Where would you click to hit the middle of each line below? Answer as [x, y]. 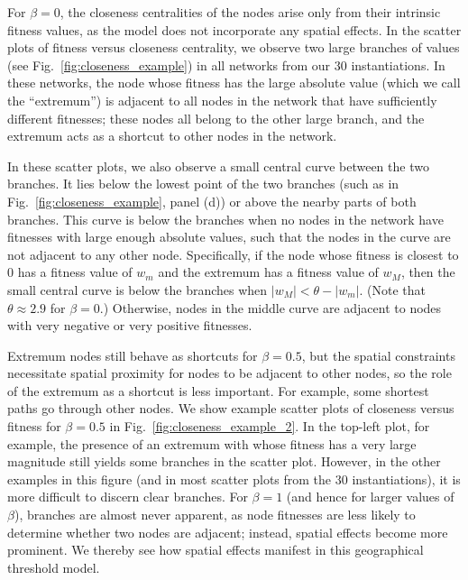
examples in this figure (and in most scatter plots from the [170, 479]
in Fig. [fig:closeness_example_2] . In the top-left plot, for [270, 426]
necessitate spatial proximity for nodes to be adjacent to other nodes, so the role [229, 373]
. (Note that [392, 289]
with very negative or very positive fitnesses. [130, 325]
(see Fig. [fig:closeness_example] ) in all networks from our [169, 64]
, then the [428, 272]
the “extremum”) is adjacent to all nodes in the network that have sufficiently [222, 100]
